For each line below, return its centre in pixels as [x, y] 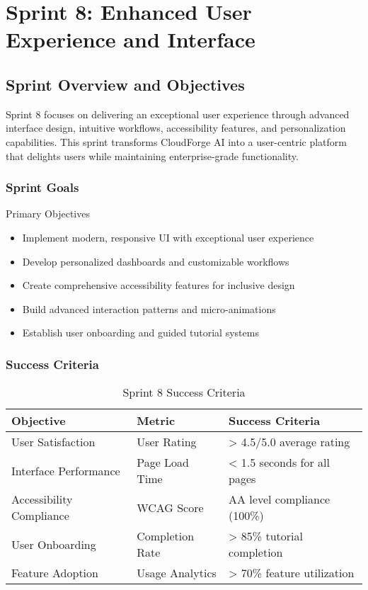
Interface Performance [66, 470]
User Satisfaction [53, 442]
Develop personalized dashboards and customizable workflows [156, 261]
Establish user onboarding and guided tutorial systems [140, 333]
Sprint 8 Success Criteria [184, 392]
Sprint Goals [42, 187]
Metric [156, 421]
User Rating [167, 442]
